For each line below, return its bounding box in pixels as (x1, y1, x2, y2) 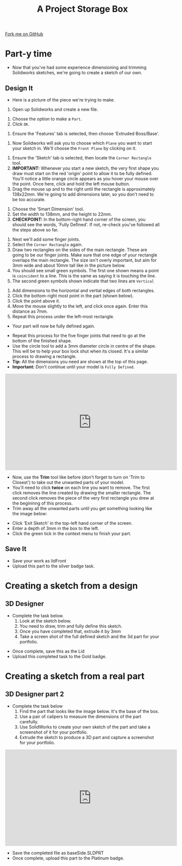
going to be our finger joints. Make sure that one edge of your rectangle (12, 252, 157, 258)
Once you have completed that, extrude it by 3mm (19, 628, 121, 634)
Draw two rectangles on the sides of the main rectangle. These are (12, 247, 147, 253)
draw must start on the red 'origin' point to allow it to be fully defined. (12, 170, 153, 176)
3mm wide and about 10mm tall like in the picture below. (12, 262, 126, 268)
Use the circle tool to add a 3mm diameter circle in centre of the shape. (12, 343, 156, 349)
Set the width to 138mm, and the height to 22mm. (12, 211, 112, 217)
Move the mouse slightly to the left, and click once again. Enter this (12, 303, 148, 309)
